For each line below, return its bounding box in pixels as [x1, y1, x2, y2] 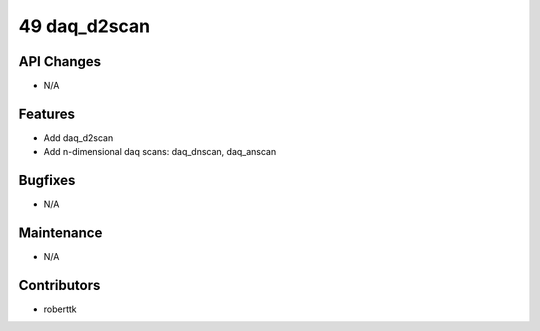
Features [18, 105, 75, 122]
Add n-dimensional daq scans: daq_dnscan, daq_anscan [43, 146, 277, 158]
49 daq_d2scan [18, 15, 151, 37]
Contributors [18, 276, 101, 294]
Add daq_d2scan [43, 131, 114, 144]
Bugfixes [18, 172, 76, 189]
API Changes [18, 53, 102, 70]
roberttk [43, 303, 77, 315]
